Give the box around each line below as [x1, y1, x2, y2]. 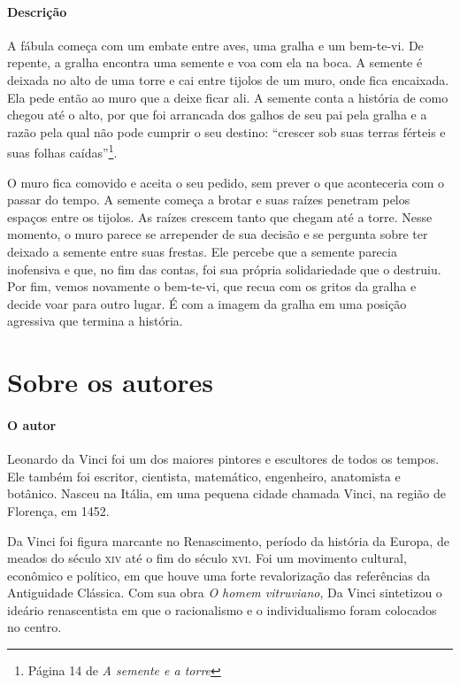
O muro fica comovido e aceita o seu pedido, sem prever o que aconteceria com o [7, 173, 445, 191]
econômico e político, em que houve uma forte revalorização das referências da [7, 566, 431, 584]
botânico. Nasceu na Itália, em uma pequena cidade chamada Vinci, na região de [7, 484, 446, 503]
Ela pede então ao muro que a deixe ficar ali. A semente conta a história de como [7, 88, 448, 106]
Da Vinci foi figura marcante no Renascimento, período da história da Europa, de [7, 531, 449, 550]
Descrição [7, 2, 67, 20]
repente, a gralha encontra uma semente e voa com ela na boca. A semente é [7, 53, 423, 72]
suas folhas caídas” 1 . [7, 141, 118, 162]
